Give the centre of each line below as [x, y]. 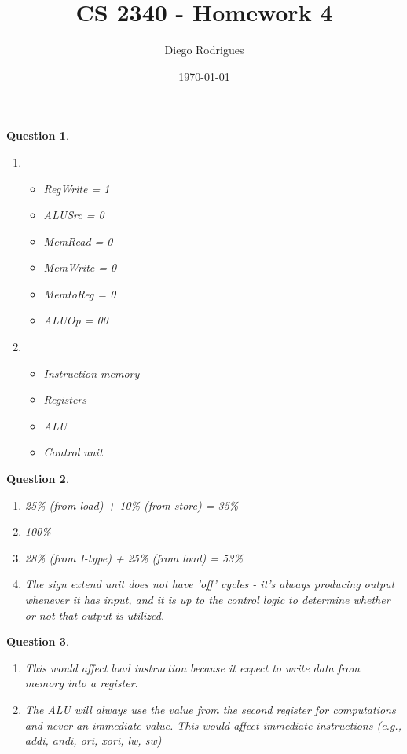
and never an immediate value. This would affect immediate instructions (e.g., [213, 725]
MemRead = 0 [78, 241]
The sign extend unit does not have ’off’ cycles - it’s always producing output [210, 584]
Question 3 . [38, 641]
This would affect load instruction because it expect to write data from [192, 667]
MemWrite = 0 [80, 267]
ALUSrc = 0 [74, 215]
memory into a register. [81, 683]
